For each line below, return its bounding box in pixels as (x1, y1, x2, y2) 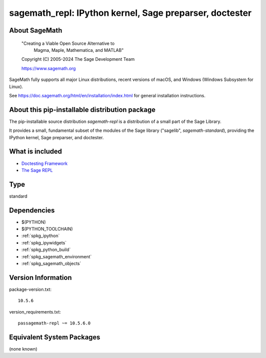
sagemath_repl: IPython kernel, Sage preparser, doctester (9, 7, 252, 18)
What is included (9, 147, 63, 156)
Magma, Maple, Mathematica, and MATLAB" (33, 47, 124, 53)
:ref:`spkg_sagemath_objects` (21, 261, 81, 267)
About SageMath (9, 26, 63, 35)
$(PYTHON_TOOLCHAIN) (21, 226, 73, 232)
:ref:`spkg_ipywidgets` (21, 239, 66, 245)
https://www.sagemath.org (21, 65, 76, 71)
